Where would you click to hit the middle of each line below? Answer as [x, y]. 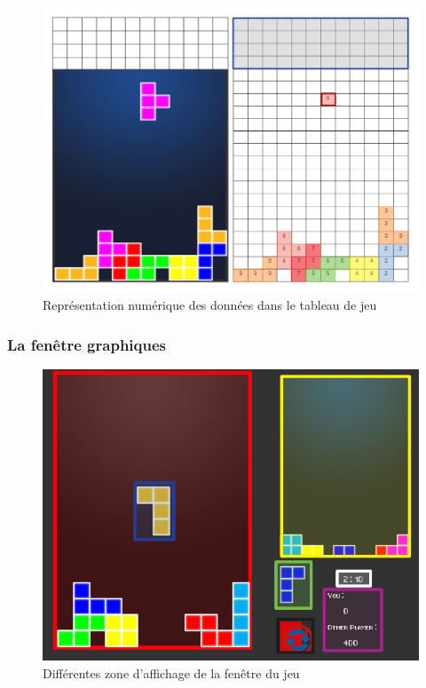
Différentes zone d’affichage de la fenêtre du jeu [171, 672]
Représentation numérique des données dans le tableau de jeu [210, 305]
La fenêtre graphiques [87, 344]
